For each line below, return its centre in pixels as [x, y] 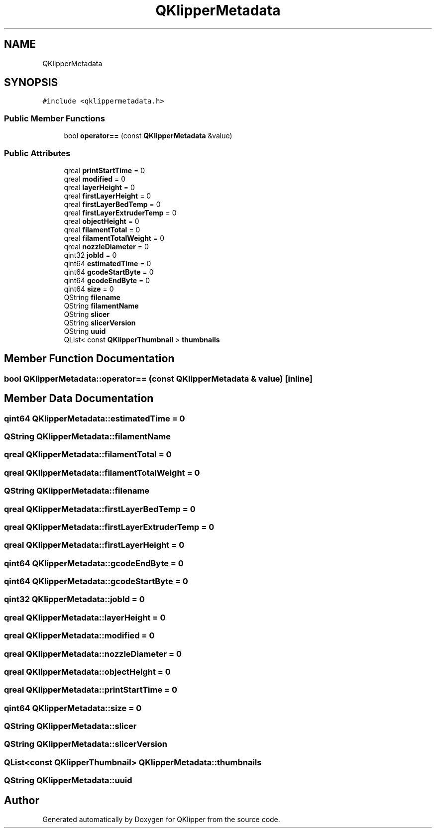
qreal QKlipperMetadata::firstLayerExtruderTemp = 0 [109, 527]
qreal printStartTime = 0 [105, 170]
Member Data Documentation [79, 399]
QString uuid [85, 331]
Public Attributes [37, 153]
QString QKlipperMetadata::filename [77, 491]
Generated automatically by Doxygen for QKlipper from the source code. [161, 819]
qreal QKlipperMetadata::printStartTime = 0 [91, 690]
